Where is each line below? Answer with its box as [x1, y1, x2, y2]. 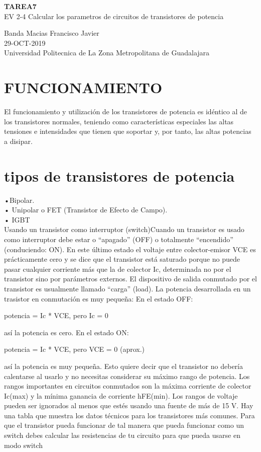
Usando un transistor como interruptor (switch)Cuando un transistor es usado [4, 224, 244, 235]
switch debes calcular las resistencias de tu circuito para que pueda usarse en [4, 430, 240, 440]
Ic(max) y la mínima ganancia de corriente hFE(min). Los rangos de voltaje [4, 390, 238, 401]
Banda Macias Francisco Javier [4, 28, 99, 38]
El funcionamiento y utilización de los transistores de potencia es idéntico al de [4, 106, 247, 117]
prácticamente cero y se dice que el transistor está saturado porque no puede [4, 254, 240, 264]
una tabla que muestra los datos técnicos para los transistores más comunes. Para [4, 410, 255, 420]
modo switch [4, 439, 43, 450]
